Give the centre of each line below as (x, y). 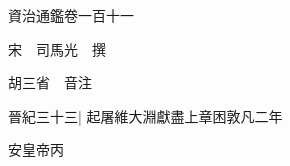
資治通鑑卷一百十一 (71, 15)
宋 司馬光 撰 (57, 48)
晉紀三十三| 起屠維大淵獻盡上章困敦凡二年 (145, 115)
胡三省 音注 (50, 82)
